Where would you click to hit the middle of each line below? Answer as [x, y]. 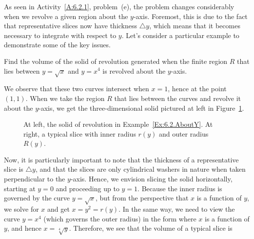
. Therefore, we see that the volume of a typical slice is [151, 228]
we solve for [21, 209]
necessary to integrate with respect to [60, 35]
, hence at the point [197, 89]
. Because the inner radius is [180, 188]
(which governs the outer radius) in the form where [120, 218]
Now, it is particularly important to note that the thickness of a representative [121, 159]
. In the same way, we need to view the [177, 209]
